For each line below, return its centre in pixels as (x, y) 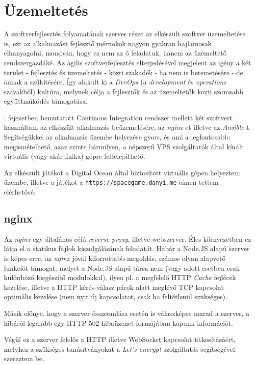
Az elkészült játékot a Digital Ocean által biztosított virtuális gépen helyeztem (122, 172)
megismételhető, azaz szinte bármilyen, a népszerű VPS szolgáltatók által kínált (124, 146)
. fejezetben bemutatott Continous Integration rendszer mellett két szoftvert (118, 117)
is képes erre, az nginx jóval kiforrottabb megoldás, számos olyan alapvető (115, 258)
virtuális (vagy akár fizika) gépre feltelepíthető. (75, 156)
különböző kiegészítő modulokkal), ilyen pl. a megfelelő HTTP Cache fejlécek (120, 277)
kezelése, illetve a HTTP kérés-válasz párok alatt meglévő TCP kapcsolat (114, 287)
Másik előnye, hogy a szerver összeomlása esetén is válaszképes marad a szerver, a (127, 313)
